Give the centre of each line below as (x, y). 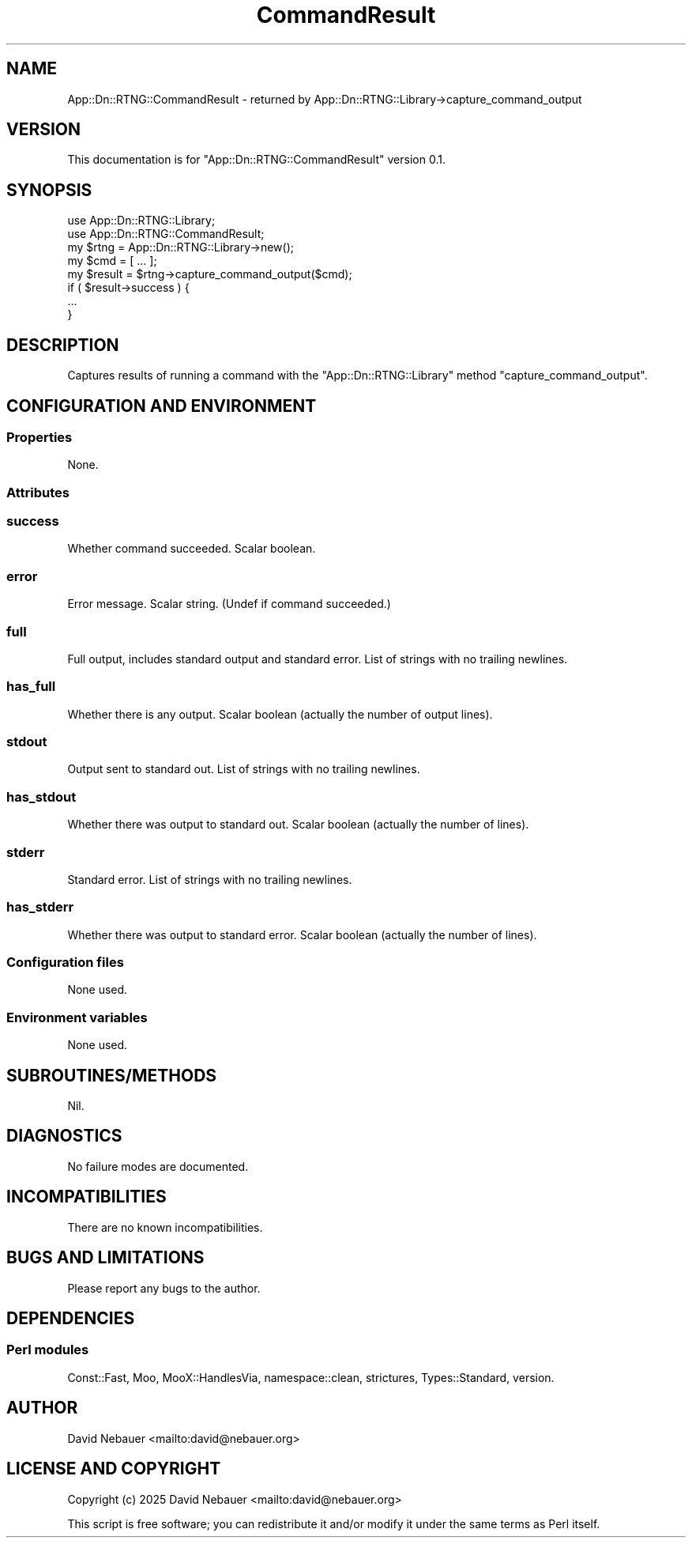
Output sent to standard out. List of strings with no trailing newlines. (244, 769)
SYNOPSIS (49, 190)
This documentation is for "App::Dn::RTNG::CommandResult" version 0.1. (256, 160)
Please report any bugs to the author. (164, 1288)
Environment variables (77, 1017)
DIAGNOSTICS (64, 1136)
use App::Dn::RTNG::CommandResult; (166, 234)
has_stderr (40, 907)
